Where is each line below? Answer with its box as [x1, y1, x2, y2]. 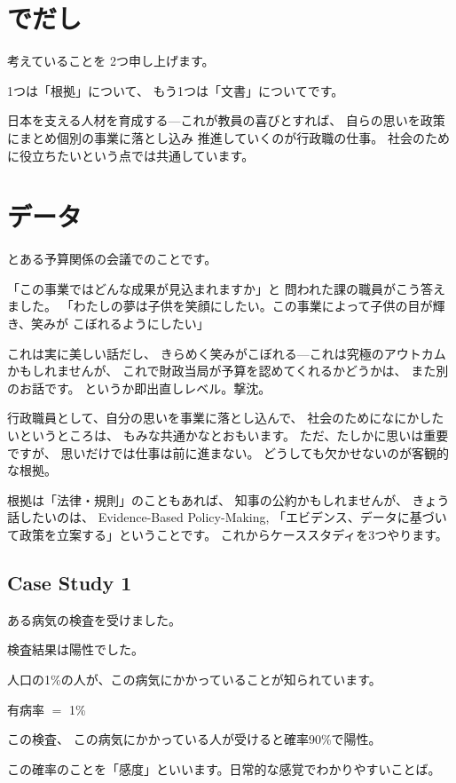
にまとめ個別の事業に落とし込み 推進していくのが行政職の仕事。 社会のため [7, 128, 450, 146]
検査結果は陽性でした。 [7, 640, 144, 659]
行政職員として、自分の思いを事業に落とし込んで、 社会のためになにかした [7, 408, 444, 427]
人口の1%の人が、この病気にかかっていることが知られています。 [7, 669, 381, 688]
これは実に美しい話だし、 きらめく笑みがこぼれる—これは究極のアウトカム [7, 344, 446, 362]
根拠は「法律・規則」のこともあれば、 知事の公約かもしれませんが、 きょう [7, 490, 450, 509]
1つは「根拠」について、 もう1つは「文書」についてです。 [7, 81, 344, 99]
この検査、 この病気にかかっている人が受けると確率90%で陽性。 [7, 730, 381, 748]
